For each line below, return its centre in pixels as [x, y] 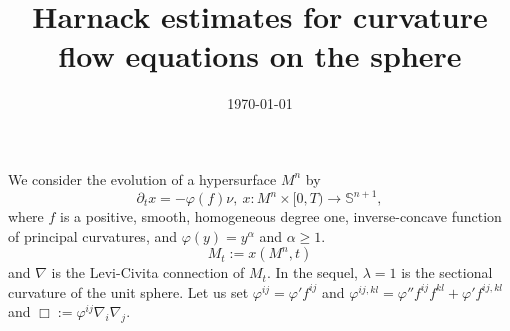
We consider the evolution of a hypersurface [142, 178]
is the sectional [447, 272]
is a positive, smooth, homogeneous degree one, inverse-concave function [281, 216]
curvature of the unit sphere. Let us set [128, 291]
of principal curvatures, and [93, 235]
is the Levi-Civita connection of [148, 272]
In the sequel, [317, 272]
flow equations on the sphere [260, 55]
